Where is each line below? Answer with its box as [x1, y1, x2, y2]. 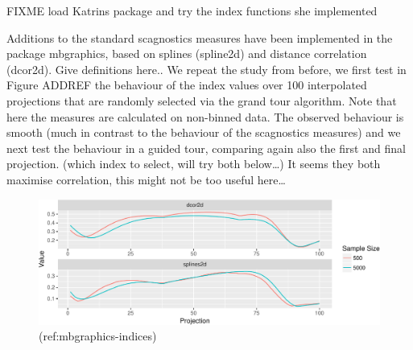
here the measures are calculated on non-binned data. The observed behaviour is [6, 108, 404, 125]
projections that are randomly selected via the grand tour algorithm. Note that [6, 92, 397, 109]
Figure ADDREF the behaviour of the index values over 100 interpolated [6, 76, 367, 93]
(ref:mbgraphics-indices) [39, 327, 157, 344]
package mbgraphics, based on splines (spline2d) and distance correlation [6, 45, 367, 62]
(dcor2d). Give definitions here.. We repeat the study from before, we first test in [6, 60, 407, 77]
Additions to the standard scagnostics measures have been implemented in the [6, 29, 393, 46]
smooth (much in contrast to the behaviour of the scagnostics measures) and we [6, 124, 401, 141]
